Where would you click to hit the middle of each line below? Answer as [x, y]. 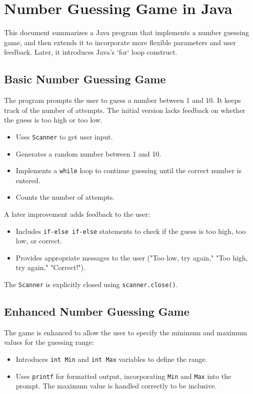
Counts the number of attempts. [65, 197]
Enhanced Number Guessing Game [97, 311]
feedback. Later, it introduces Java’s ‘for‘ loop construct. [91, 52]
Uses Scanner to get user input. [64, 136]
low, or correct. [39, 241]
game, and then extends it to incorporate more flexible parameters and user [120, 42]
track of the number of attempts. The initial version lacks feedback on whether [125, 110]
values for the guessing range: [49, 342]
